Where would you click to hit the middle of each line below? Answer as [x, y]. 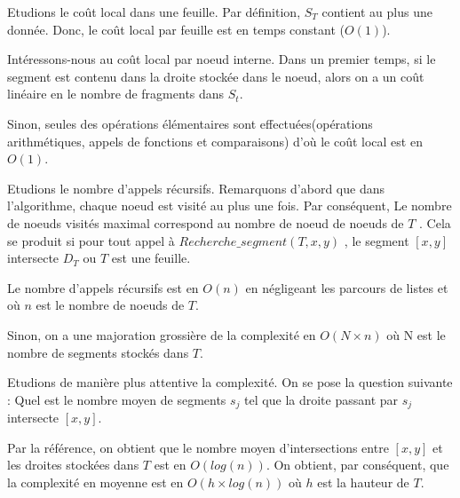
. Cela [435, 222]
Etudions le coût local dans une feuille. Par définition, [154, 12]
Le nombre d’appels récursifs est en [103, 287]
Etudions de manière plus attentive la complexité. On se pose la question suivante [230, 382]
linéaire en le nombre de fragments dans [116, 94]
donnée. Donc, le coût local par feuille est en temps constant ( [176, 29]
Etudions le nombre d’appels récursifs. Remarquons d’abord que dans [196, 188]
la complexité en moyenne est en [95, 482]
